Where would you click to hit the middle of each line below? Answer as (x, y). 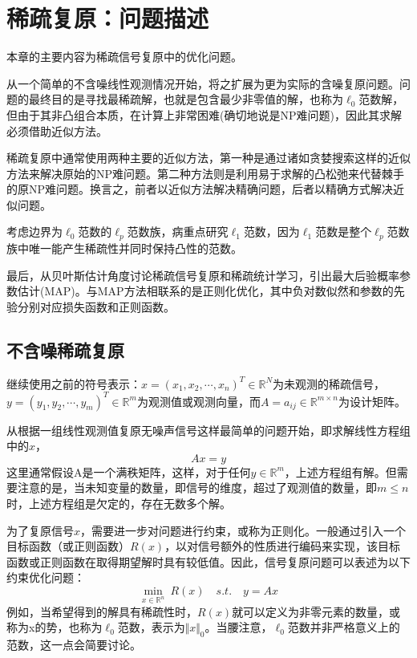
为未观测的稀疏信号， (329, 383)
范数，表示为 (151, 627)
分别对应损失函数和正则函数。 (96, 306)
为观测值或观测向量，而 (198, 401)
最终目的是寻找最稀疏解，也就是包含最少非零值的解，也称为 (186, 99)
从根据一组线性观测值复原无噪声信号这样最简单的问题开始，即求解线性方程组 (208, 430)
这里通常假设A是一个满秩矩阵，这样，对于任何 (129, 471)
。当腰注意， (239, 627)
